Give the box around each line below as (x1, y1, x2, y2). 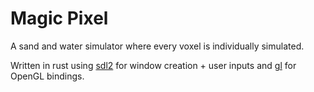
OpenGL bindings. (10, 70, 85, 82)
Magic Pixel (10, 7, 109, 30)
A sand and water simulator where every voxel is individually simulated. (10, 40, 305, 52)
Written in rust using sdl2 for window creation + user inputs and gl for (10, 59, 297, 71)
